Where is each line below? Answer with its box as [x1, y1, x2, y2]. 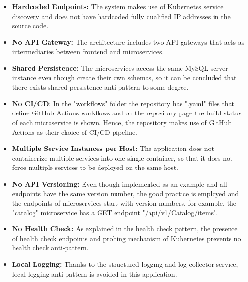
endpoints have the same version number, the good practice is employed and [12, 188, 239, 198]
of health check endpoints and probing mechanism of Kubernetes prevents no [12, 233, 241, 243]
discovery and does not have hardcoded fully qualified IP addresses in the [12, 11, 231, 21]
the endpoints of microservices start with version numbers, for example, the [12, 198, 237, 208]
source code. [12, 20, 49, 31]
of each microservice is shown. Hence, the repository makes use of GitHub [12, 117, 231, 127]
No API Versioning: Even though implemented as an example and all [12, 178, 227, 188]
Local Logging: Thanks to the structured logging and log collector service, [12, 259, 238, 269]
